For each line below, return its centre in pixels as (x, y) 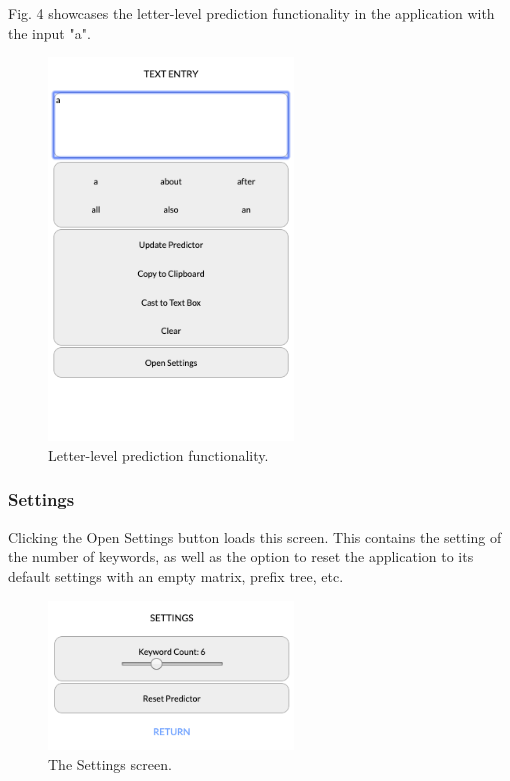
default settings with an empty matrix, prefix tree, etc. (176, 575)
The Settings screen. (110, 763)
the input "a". (49, 32)
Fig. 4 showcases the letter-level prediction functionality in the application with (251, 13)
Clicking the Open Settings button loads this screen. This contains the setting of (255, 536)
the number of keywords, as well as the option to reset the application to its (241, 556)
